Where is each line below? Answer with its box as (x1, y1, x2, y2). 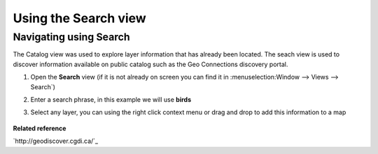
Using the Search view (13, 10, 146, 26)
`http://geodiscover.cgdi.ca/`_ (13, 137, 98, 146)
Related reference (13, 124, 66, 132)
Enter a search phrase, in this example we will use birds (30, 95, 192, 104)
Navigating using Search (13, 31, 130, 43)
